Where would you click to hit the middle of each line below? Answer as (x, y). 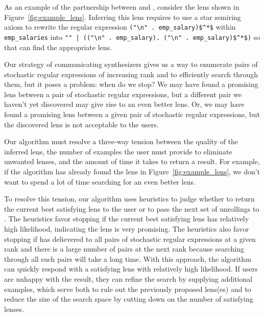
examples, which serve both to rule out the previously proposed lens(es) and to (128, 289)
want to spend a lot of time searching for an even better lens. (100, 181)
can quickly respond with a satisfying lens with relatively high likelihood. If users (131, 269)
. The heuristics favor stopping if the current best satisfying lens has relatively (127, 219)
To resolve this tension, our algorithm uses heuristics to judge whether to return (129, 199)
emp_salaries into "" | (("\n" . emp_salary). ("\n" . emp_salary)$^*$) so (132, 37)
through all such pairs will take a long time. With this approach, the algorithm (128, 258)
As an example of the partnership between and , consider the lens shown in (122, 7)
